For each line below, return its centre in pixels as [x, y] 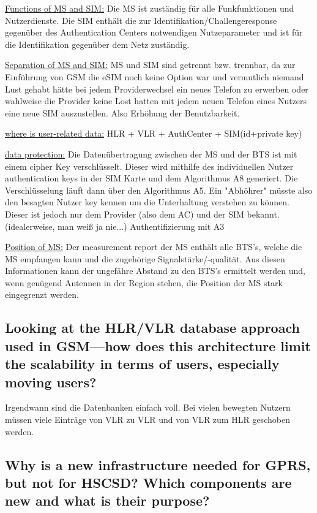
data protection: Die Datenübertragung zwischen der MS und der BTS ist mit [151, 154]
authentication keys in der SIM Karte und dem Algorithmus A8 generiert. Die [151, 178]
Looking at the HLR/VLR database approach [152, 328]
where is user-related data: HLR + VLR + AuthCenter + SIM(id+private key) [154, 133]
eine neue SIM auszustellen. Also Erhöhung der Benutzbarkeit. [122, 112]
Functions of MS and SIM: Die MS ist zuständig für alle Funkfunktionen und [150, 8]
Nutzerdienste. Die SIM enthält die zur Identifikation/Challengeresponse [141, 20]
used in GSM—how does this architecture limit [158, 345]
